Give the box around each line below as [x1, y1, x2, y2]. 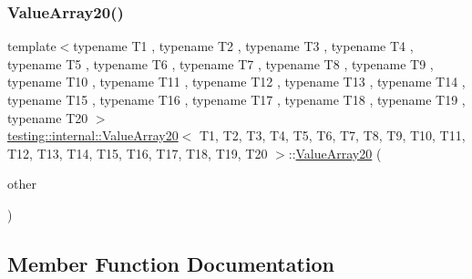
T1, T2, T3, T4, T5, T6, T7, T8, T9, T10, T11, [200, 126, 466, 145]
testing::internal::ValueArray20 [7, 126, 179, 145]
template [7, 36, 56, 56]
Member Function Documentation [7, 249, 335, 277]
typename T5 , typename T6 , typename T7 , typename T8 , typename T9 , [7, 54, 434, 73]
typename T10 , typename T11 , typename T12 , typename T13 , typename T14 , [7, 72, 466, 91]
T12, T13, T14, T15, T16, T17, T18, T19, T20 [7, 143, 268, 162]
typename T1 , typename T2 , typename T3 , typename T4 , [73, 36, 414, 56]
